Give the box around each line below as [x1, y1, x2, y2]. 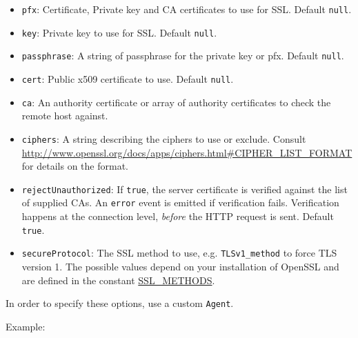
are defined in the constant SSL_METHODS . [21, 272, 215, 287]
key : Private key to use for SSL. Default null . [21, 25, 217, 39]
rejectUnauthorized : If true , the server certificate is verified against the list [21, 181, 348, 196]
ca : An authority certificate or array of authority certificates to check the [21, 95, 331, 109]
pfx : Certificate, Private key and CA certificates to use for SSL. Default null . [21, 2, 352, 16]
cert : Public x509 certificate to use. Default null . [21, 71, 234, 86]
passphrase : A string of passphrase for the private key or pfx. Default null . [21, 48, 344, 63]
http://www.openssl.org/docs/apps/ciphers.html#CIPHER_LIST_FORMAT [21, 145, 352, 159]
